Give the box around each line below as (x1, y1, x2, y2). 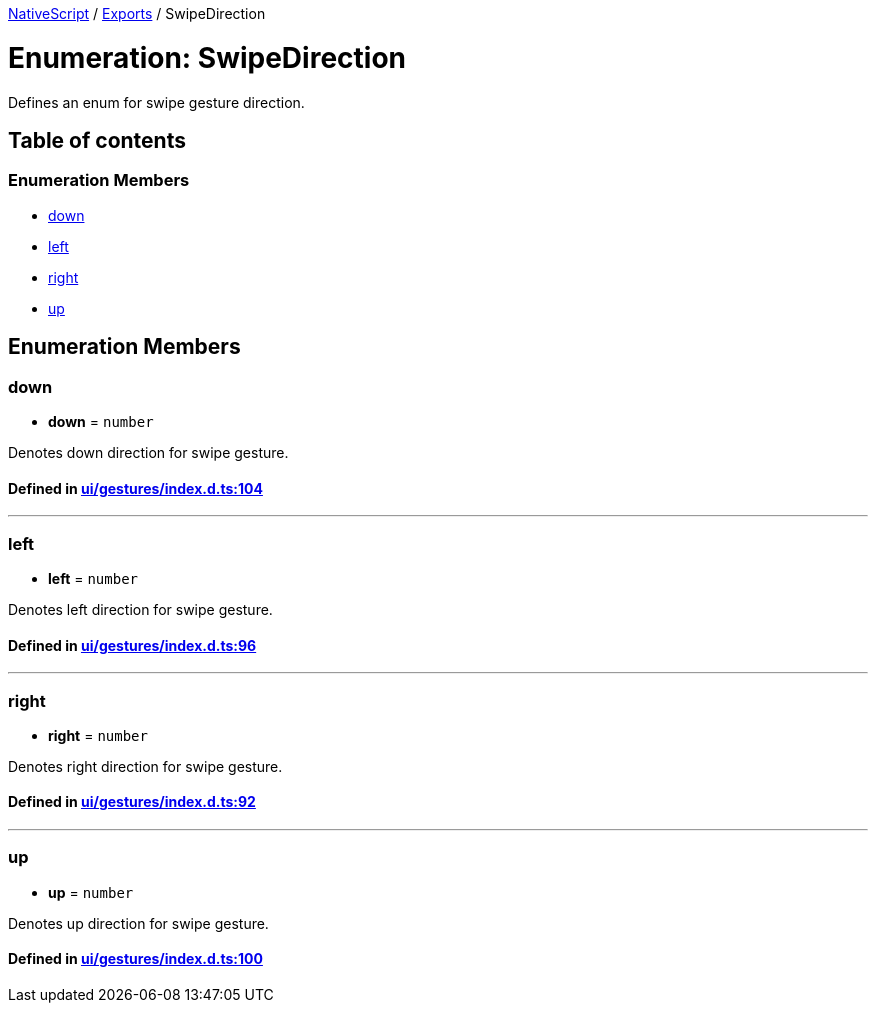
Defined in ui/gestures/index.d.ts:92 (8, 793, 256, 811)
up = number (48, 883, 134, 901)
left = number (48, 569, 138, 587)
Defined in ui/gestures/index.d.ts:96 (8, 636, 257, 654)
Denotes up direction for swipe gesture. (8, 914, 269, 932)
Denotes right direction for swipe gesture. (8, 757, 283, 775)
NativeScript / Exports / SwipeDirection (8, 5, 266, 22)
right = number (48, 726, 148, 744)
